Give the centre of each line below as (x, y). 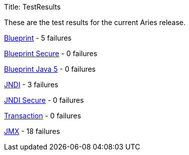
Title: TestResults (32, 7)
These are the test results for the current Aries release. (95, 22)
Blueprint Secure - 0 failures (51, 53)
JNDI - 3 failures (31, 85)
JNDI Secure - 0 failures (44, 100)
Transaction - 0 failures (43, 116)
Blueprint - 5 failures (38, 38)
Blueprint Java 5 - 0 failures (50, 69)
